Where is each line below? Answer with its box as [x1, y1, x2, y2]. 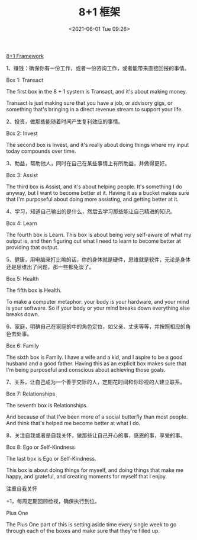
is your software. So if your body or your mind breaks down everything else [6, 304, 190, 311]
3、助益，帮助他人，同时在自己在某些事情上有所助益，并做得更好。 [6, 159, 170, 166]
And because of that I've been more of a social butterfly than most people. [6, 413, 188, 420]
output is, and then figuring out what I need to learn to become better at [6, 237, 182, 245]
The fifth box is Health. [6, 287, 62, 294]
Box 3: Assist [6, 171, 38, 178]
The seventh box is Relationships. [6, 401, 88, 409]
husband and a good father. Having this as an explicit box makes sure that [6, 359, 186, 367]
